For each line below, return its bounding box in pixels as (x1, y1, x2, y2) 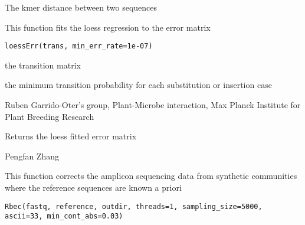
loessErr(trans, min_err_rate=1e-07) (5, 42, 153, 51)
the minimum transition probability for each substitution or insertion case (5, 79, 272, 91)
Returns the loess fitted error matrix (5, 130, 137, 142)
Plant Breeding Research (5, 110, 94, 122)
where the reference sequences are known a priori (5, 181, 182, 193)
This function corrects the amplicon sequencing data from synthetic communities (5, 169, 297, 182)
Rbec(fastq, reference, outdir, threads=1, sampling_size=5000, (5, 202, 263, 211)
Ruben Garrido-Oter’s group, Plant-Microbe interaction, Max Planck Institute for (5, 99, 301, 111)
